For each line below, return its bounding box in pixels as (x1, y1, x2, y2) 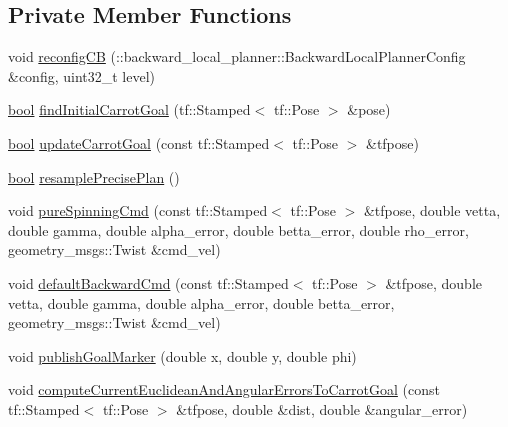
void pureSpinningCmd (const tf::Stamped (8, 200, 268, 221)
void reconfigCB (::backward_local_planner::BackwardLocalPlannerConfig (8, 46, 466, 67)
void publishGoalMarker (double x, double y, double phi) (8, 345, 357, 366)
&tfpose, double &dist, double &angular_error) (176, 398, 468, 419)
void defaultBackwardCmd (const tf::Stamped (8, 272, 289, 293)
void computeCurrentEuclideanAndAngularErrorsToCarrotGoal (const (8, 379, 440, 400)
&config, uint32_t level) (8, 65, 156, 86)
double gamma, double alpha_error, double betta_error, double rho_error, (8, 219, 469, 240)
